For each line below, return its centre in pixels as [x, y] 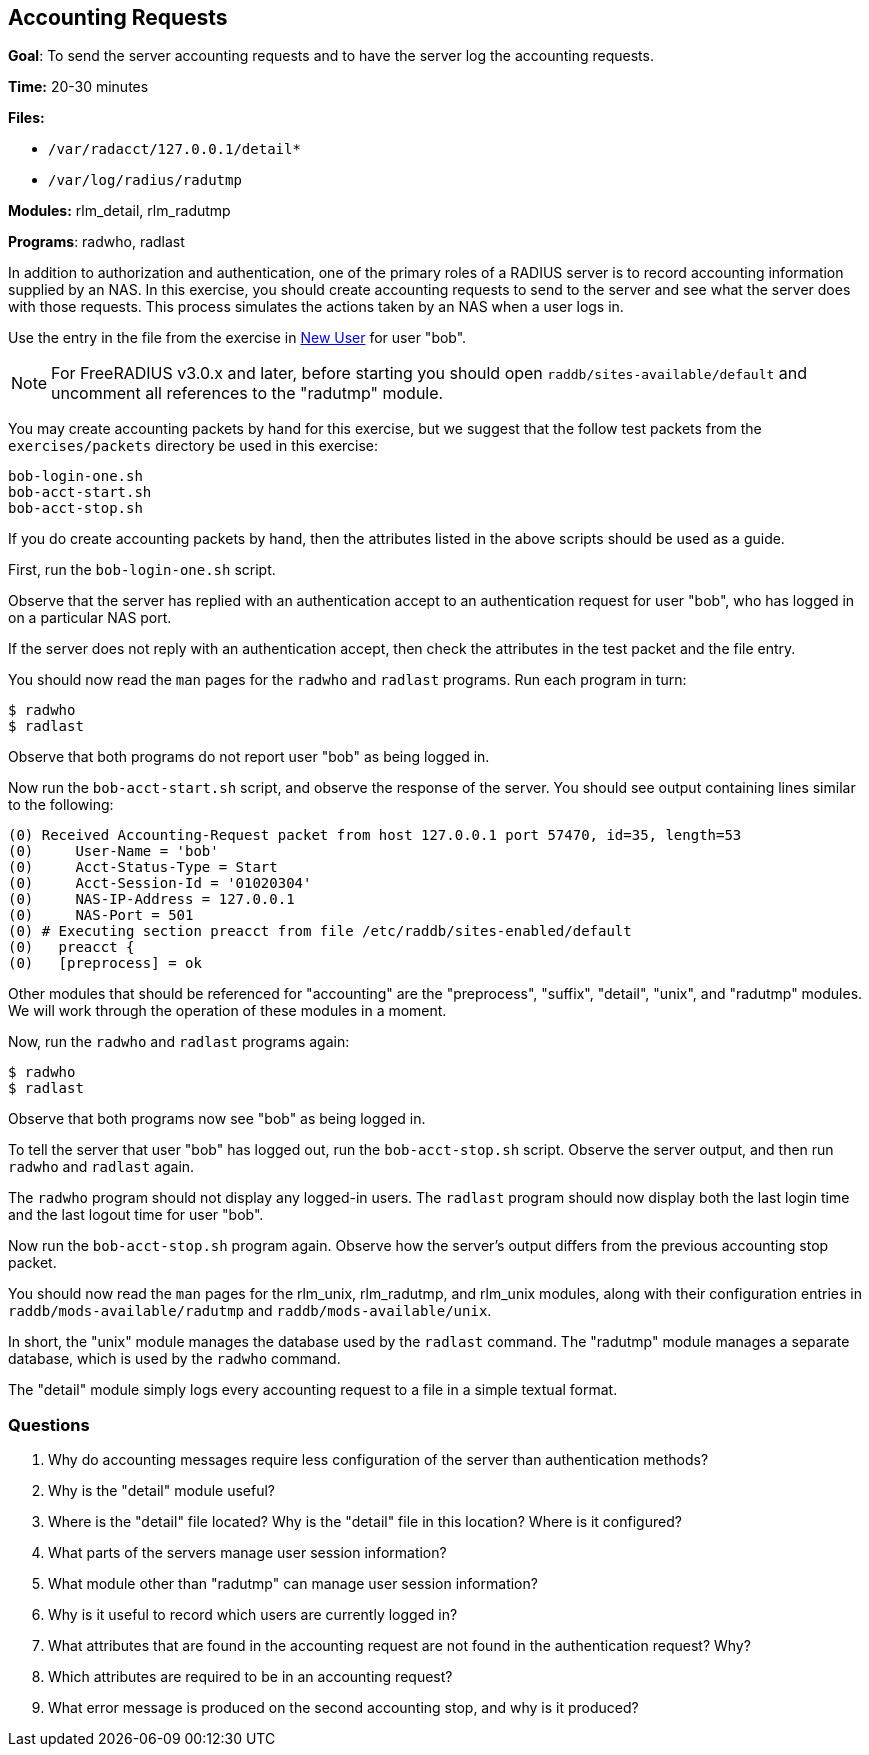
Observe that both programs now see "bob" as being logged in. [217, 1119]
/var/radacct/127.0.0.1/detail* [174, 149]
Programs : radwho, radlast [96, 242]
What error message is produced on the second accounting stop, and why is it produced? [343, 1708]
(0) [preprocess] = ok [105, 963]
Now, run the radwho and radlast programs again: [179, 1042]
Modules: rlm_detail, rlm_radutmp [119, 211]
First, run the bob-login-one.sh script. [142, 570]
